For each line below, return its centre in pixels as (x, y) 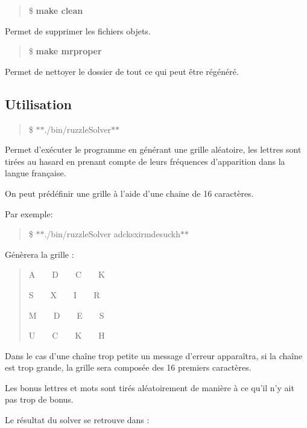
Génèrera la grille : (40, 254)
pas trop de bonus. (39, 399)
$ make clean (56, 10)
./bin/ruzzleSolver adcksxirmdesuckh (112, 234)
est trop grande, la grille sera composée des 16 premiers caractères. (128, 367)
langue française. (36, 173)
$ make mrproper (65, 51)
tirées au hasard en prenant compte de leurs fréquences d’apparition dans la (145, 161)
